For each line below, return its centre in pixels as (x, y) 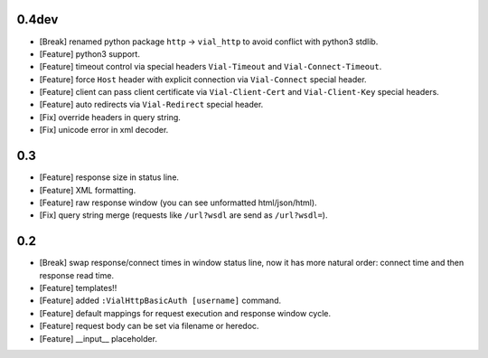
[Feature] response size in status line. (109, 177)
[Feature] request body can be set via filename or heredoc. (149, 326)
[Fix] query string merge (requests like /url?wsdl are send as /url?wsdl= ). (183, 215)
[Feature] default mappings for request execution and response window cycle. (185, 313)
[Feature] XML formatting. (88, 190)
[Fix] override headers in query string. (110, 117)
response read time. (77, 275)
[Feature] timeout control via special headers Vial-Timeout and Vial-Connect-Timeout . (211, 67)
